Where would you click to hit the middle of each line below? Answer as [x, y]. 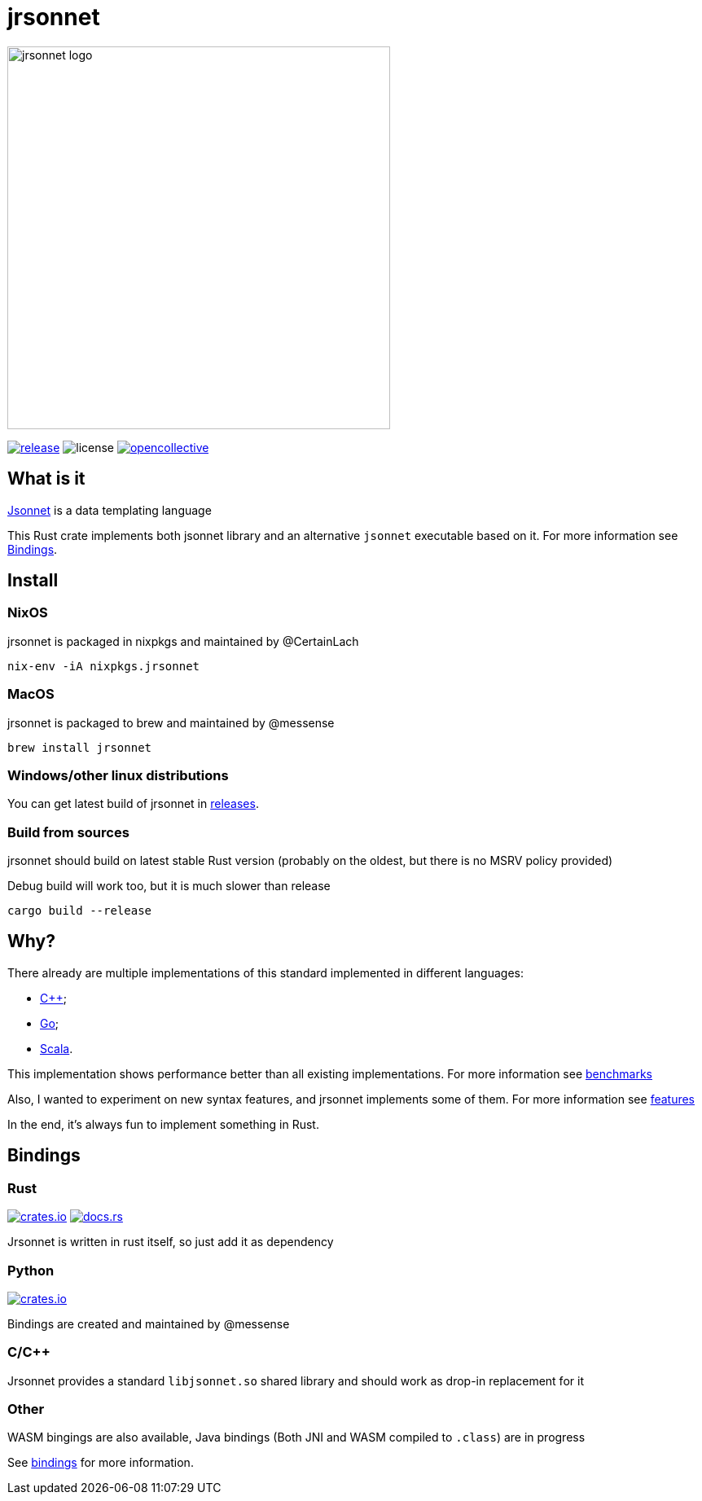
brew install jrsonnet [80, 747]
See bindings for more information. [101, 1463]
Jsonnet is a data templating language [110, 510]
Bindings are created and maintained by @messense [149, 1323]
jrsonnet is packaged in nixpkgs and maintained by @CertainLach [183, 641]
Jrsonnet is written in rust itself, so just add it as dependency [171, 1242]
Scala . [57, 1048]
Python [31, 1270]
